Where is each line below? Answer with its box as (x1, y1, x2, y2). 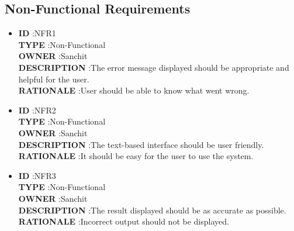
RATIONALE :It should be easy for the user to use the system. (18, 150, 254, 162)
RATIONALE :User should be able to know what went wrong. (18, 84, 250, 96)
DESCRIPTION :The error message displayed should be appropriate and (18, 61, 289, 73)
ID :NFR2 (18, 104, 56, 116)
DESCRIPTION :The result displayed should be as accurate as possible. (18, 204, 286, 216)
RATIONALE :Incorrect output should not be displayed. (18, 215, 229, 227)
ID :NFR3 (18, 169, 56, 181)
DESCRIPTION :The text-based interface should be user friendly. (18, 138, 264, 150)
